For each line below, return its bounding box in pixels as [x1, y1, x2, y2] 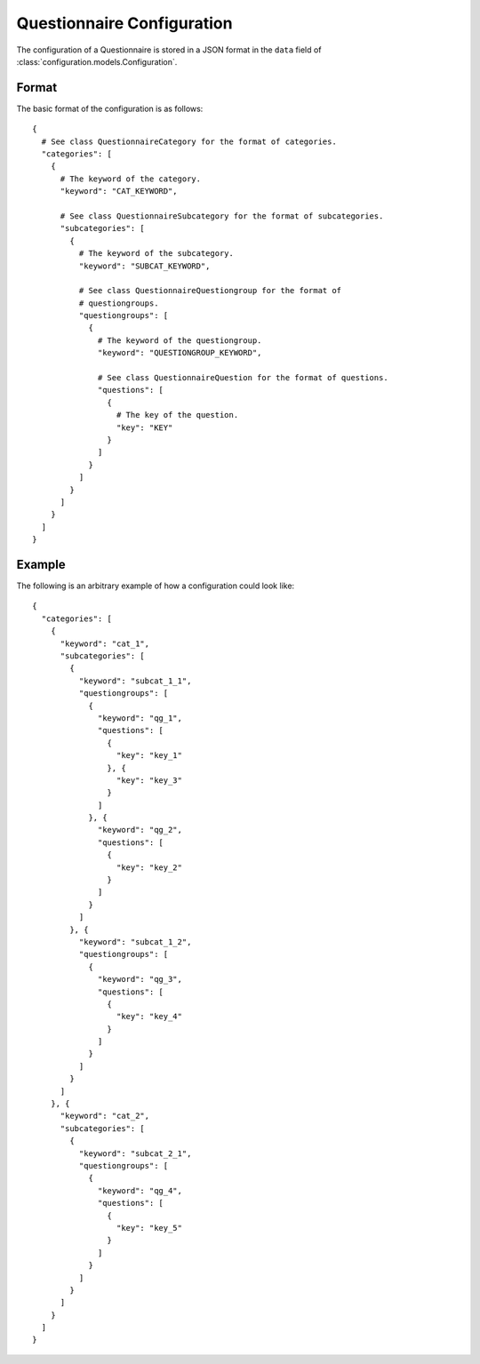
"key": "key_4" [116, 1011, 182, 1022]
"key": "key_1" [116, 751, 182, 761]
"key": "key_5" [116, 1223, 182, 1232]
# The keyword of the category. [60, 173, 202, 184]
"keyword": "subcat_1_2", [78, 937, 192, 946]
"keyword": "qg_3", [98, 974, 182, 985]
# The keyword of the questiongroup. [98, 335, 262, 346]
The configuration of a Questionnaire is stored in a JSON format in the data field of [16, 44, 322, 55]
